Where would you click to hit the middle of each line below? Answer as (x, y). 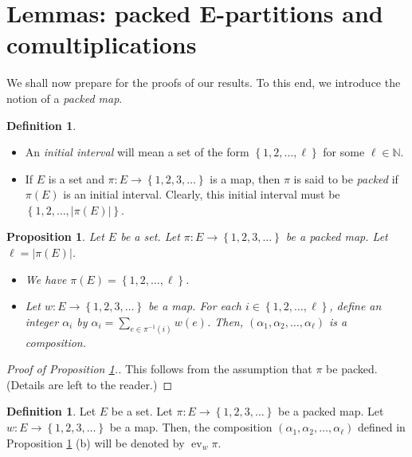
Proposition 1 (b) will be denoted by (96, 442)
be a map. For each (195, 306)
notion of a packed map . (65, 98)
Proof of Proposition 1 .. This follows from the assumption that (159, 369)
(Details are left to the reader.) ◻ (89, 384)
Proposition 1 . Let (55, 236)
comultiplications (102, 44)
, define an (355, 306)
